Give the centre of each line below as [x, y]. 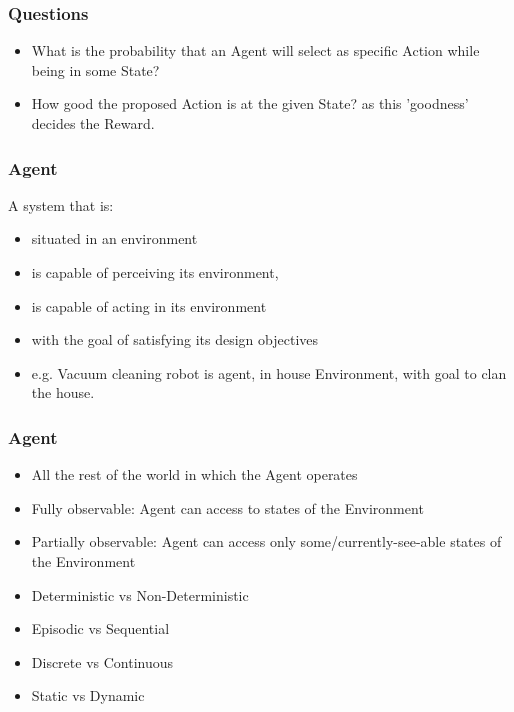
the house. [63, 392]
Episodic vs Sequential [100, 628]
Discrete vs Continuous [102, 661]
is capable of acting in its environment [149, 305]
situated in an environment [114, 238]
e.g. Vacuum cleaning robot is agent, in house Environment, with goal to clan [269, 372]
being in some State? [95, 69]
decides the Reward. [93, 123]
